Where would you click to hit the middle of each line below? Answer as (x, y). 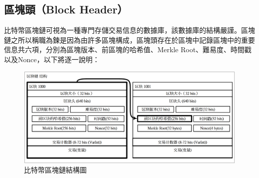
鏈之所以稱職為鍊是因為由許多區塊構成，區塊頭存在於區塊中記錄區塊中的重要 (129, 40)
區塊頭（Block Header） (66, 9)
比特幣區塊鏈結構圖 (55, 170)
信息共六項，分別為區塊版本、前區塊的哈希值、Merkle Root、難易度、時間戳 (128, 49)
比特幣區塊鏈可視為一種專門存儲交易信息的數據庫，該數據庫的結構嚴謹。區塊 (129, 30)
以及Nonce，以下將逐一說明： (52, 59)
